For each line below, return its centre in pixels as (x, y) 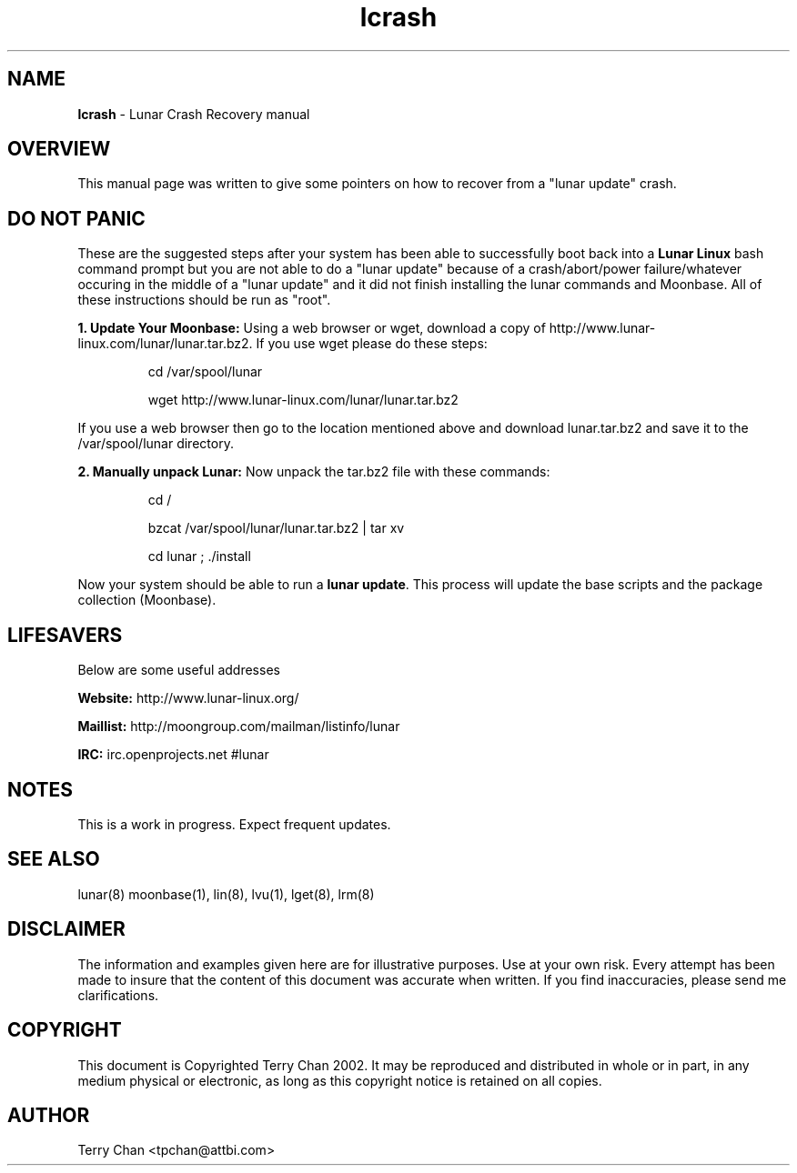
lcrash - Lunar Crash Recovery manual (194, 114)
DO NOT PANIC (76, 218)
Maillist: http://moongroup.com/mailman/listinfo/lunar (239, 727)
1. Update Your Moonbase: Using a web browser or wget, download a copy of (312, 328)
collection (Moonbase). (147, 600)
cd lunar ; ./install (199, 556)
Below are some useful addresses (179, 670)
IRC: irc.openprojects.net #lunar (173, 755)
